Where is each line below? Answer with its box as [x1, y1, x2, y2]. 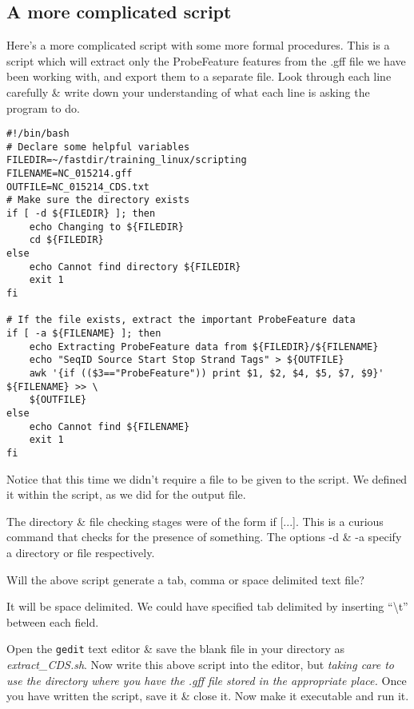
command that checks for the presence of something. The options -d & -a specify [6, 528, 402, 545]
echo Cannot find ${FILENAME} [29, 420, 190, 432]
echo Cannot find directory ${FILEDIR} [29, 261, 241, 273]
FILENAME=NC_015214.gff [6, 168, 133, 180]
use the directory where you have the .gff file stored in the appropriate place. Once [6, 671, 407, 688]
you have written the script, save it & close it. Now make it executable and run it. [6, 687, 409, 704]
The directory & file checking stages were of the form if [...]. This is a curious [6, 512, 384, 529]
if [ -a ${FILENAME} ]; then [6, 328, 161, 340]
